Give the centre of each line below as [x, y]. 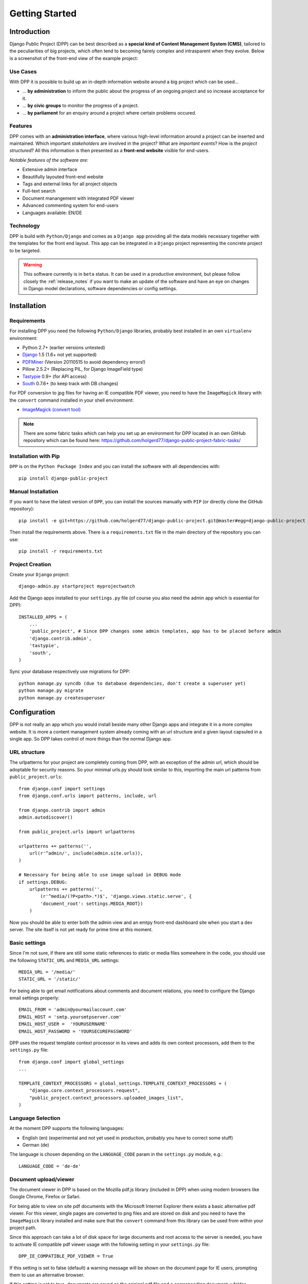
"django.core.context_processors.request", [85, 1091]
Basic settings [28, 942]
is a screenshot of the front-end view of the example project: [74, 58]
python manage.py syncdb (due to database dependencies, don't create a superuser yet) [132, 683]
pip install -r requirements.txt [61, 551]
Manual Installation [34, 492]
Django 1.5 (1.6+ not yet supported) [60, 355]
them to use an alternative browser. [47, 1275]
